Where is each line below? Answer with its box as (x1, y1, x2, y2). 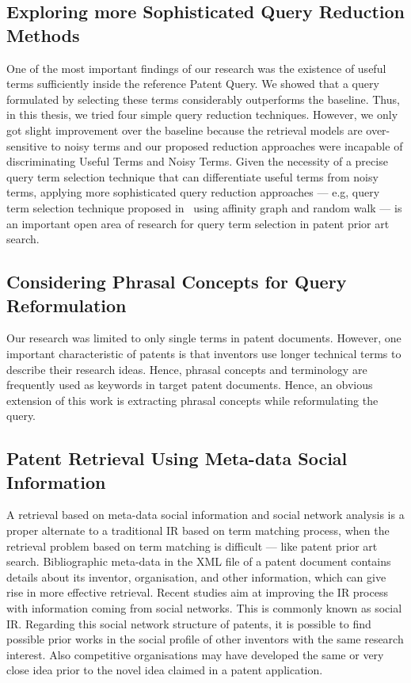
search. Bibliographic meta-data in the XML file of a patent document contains (6, 553, 391, 570)
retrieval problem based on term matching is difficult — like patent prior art (6, 537, 378, 554)
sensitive (6, 137, 48, 154)
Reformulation (6, 292, 127, 317)
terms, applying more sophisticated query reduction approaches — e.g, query (6, 184, 380, 200)
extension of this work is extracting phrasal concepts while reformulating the (6, 391, 379, 408)
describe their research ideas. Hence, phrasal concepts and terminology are (6, 361, 367, 377)
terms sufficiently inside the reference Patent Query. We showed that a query (6, 75, 379, 92)
